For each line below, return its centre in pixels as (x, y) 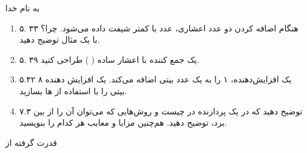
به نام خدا (23, 8)
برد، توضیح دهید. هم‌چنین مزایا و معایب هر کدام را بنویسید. (123, 122)
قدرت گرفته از (31, 142)
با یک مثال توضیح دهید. (59, 39)
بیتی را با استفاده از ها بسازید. (73, 90)
